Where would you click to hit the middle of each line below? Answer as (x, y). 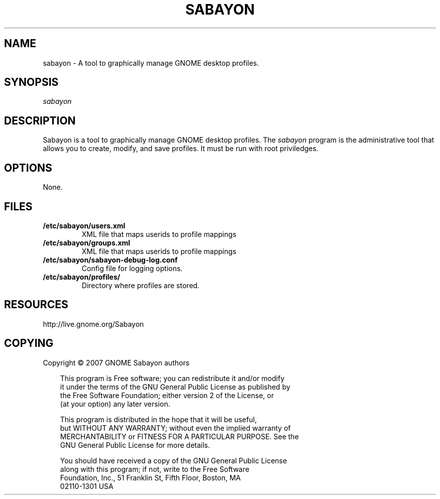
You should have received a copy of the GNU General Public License (174, 460)
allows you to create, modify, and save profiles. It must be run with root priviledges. (181, 149)
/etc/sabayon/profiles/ (82, 277)
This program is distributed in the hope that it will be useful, (158, 419)
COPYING (29, 343)
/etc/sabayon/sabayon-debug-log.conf (110, 260)
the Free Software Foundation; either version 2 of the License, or (167, 395)
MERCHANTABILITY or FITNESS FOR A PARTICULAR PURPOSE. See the (179, 436)
